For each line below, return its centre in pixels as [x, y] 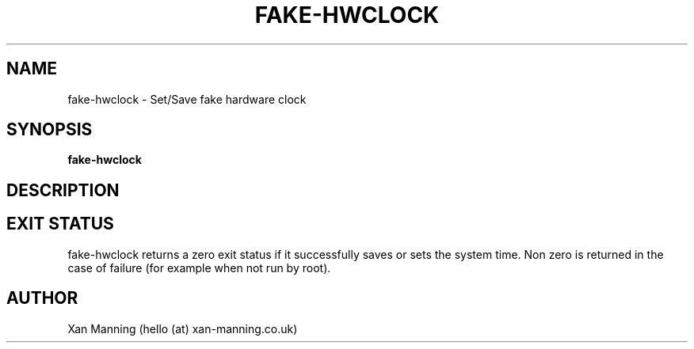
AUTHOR [42, 298]
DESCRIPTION [63, 190]
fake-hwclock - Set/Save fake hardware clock [187, 99]
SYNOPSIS [50, 130]
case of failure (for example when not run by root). [199, 267]
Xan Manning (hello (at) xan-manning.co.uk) [183, 328]
